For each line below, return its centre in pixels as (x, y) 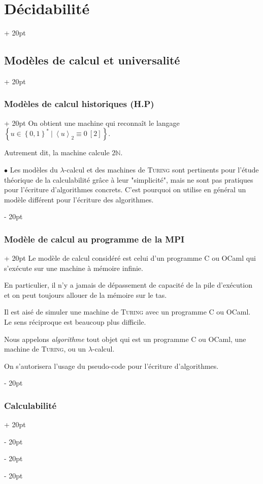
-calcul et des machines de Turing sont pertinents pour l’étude (161, 169)
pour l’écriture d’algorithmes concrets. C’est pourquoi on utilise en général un (125, 189)
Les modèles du (34, 169)
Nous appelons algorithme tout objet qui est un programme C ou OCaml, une (125, 339)
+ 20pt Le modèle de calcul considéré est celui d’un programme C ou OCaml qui (130, 258)
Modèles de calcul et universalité (92, 60)
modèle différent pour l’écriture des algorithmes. (79, 199)
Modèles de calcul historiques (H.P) (79, 104)
